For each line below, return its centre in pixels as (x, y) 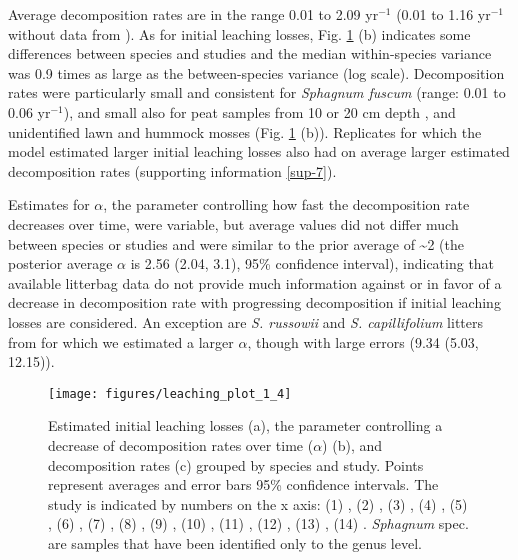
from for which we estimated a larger (121, 341)
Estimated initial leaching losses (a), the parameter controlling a (245, 425)
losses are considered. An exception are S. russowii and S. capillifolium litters (245, 321)
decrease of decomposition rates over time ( (181, 444)
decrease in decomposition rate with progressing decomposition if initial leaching (254, 302)
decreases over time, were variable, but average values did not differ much (233, 223)
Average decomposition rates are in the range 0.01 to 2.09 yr (193, 14)
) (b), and (352, 444)
